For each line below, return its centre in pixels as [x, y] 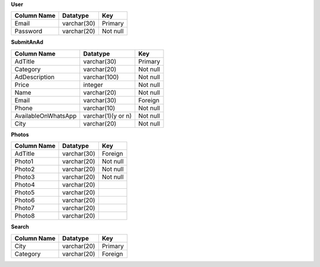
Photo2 [25, 169]
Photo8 [25, 216]
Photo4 [25, 185]
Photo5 [25, 192]
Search [20, 227]
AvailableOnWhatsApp [46, 115]
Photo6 [25, 200]
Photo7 [25, 208]
